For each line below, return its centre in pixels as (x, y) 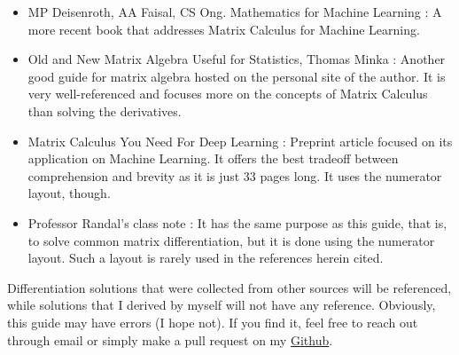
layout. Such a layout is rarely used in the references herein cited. (206, 258)
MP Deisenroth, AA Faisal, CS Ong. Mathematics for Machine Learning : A (235, 12)
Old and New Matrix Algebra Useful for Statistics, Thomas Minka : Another (237, 59)
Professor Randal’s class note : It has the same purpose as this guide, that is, (237, 222)
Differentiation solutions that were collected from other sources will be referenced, (229, 287)
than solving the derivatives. (105, 110)
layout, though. (69, 193)
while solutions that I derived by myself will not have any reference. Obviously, (222, 305)
